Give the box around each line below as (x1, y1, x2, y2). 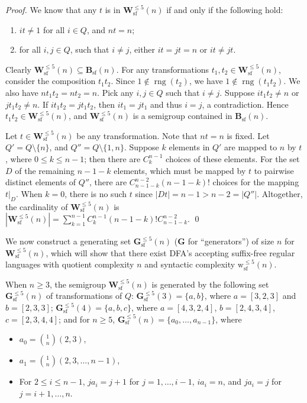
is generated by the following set (151, 278, 269, 290)
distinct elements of (5, 176, 76, 188)
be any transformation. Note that (76, 129, 198, 141)
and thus (150, 98, 182, 110)
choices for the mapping (212, 176, 299, 188)
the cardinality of (5, 200, 68, 212)
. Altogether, (257, 187, 303, 199)
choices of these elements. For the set (166, 152, 300, 165)
